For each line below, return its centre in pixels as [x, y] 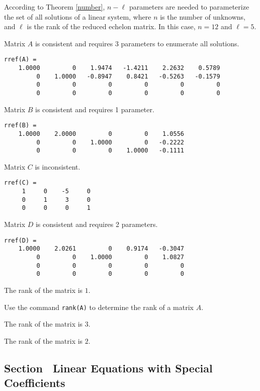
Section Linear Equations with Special [108, 368]
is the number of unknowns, [203, 16]
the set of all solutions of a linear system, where [78, 16]
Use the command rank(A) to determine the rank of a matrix [99, 307]
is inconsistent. [58, 166]
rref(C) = [20, 183]
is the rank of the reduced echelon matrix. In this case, [111, 26]
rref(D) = [20, 240]
